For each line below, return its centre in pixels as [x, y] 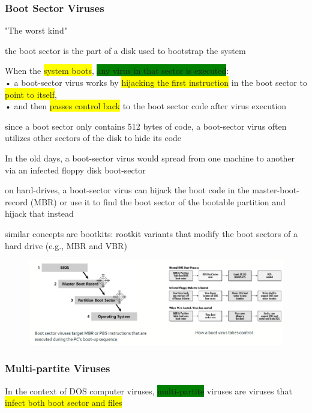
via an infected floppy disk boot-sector [75, 170]
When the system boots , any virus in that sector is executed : [117, 71]
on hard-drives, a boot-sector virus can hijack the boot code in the [127, 190]
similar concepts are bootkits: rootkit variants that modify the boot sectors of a [151, 233]
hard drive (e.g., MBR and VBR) [66, 245]
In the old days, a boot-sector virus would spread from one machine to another [150, 158]
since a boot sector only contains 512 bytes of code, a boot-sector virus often [146, 126]
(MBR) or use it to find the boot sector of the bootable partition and [158, 201]
